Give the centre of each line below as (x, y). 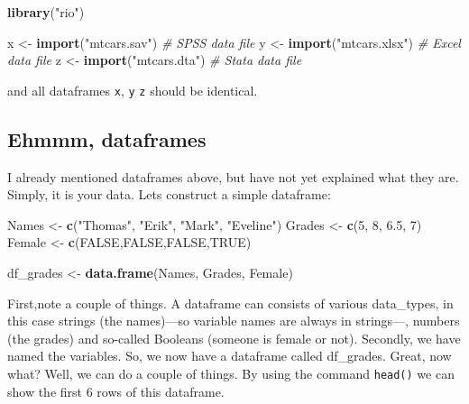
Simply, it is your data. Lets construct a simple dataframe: (169, 194)
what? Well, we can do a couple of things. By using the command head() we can (231, 373)
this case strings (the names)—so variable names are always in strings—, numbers (234, 321)
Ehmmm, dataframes (107, 138)
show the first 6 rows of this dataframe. (116, 391)
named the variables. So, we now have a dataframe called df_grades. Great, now (230, 356)
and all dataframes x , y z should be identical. (133, 90)
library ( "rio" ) (46, 12)
